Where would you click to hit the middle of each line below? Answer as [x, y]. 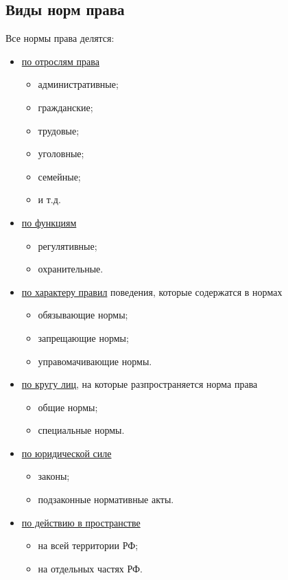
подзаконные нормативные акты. [106, 499]
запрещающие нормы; [83, 337]
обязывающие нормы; [83, 315]
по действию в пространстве [81, 522]
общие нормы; [68, 407]
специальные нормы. [81, 430]
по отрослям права [60, 61]
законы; [54, 476]
